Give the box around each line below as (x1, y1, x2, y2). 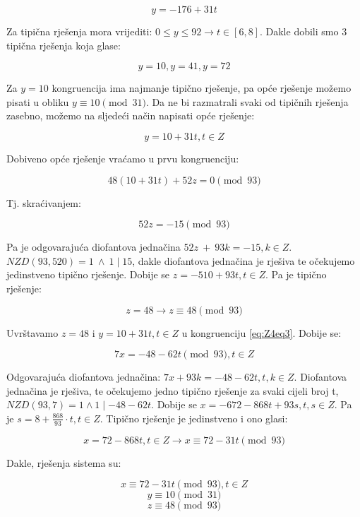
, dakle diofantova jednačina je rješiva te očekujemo (132, 253, 355, 268)
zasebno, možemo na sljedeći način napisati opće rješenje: (6, 108, 255, 123)
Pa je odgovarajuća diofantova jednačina (6, 239, 181, 254)
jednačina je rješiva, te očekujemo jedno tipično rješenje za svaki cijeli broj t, (6, 383, 339, 398)
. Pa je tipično (265, 267, 327, 282)
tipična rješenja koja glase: (6, 37, 121, 52)
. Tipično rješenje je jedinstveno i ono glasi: (100, 410, 288, 425)
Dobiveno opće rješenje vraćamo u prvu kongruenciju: (6, 150, 239, 165)
